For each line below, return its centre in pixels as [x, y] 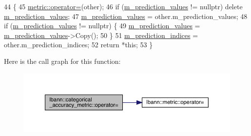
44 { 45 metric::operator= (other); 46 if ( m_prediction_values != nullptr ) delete [123, 6]
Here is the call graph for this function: [62, 61]
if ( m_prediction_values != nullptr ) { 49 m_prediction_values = [102, 26]
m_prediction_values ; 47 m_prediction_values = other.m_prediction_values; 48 [126, 16]
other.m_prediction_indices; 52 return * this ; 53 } [78, 45]
